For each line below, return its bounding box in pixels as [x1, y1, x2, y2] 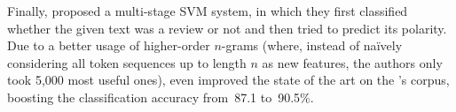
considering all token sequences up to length [7, 53, 247, 71]
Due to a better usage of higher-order [7, 36, 210, 55]
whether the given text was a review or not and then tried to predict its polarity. [7, 19, 447, 37]
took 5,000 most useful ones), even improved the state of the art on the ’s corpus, [7, 71, 450, 89]
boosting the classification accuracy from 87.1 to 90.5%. [7, 87, 314, 106]
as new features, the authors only [262, 53, 443, 71]
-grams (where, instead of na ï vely [221, 36, 403, 55]
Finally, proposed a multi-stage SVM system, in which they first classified [7, 2, 408, 19]
